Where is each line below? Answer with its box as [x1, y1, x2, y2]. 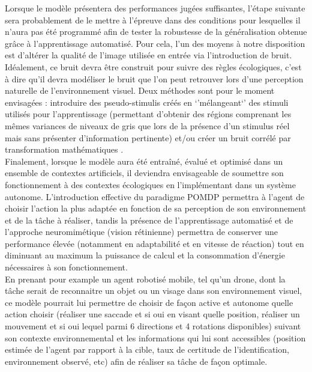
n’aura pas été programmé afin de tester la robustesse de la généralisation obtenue [5, 25, 307, 38]
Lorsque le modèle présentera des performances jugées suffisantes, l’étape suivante [5, 2, 305, 14]
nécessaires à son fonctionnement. [5, 261, 128, 273]
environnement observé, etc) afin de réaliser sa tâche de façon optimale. [5, 355, 268, 367]
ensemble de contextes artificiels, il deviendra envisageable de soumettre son [5, 166, 284, 179]
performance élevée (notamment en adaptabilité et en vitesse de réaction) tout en [5, 237, 304, 249]
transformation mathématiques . [5, 143, 124, 156]
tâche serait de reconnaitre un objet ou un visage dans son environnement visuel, [5, 284, 302, 297]
